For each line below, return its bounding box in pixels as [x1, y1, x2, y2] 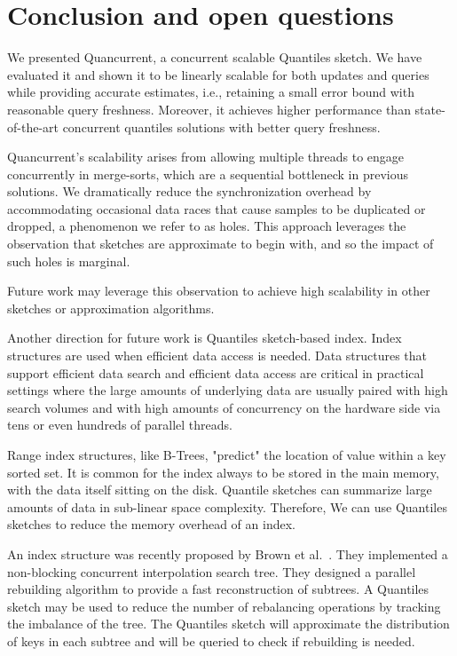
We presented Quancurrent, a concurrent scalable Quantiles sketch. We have [7, 48, 422, 67]
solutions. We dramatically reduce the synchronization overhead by [7, 182, 372, 201]
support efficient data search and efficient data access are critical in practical [7, 363, 424, 382]
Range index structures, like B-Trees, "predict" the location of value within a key [7, 446, 446, 463]
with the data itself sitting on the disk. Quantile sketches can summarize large [7, 480, 432, 499]
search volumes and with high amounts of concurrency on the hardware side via [7, 398, 441, 416]
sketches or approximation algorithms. [7, 298, 215, 317]
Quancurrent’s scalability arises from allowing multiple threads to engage [7, 147, 405, 166]
